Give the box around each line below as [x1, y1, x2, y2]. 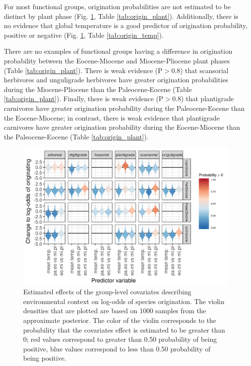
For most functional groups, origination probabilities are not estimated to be [4, 1, 231, 11]
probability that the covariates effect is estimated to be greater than [23, 324, 225, 335]
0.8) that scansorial [171, 65, 229, 75]
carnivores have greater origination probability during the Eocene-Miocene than [4, 122, 240, 132]
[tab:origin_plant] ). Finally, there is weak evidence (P [4, 93, 163, 104]
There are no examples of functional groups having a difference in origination [4, 46, 233, 56]
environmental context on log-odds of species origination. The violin [23, 296, 225, 306]
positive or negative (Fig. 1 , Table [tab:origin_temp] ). [4, 30, 164, 40]
